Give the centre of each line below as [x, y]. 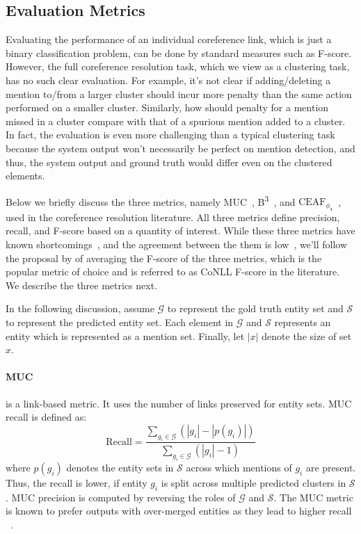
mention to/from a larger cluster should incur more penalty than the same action [179, 94]
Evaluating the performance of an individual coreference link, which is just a [169, 39]
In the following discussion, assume [80, 308]
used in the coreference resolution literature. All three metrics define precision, [173, 217]
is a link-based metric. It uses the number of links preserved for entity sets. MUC [179, 403]
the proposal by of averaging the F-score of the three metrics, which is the [164, 258]
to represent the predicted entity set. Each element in [120, 322]
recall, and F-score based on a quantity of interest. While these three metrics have [180, 230]
